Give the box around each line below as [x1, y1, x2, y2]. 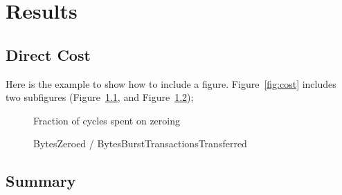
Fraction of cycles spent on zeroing [33, 113, 180, 127]
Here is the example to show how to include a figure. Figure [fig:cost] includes [6, 76, 336, 91]
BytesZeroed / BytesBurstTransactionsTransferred [33, 136, 247, 151]
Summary [6, 170, 76, 192]
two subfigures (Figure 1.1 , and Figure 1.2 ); [6, 90, 194, 104]
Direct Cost [6, 44, 91, 65]
